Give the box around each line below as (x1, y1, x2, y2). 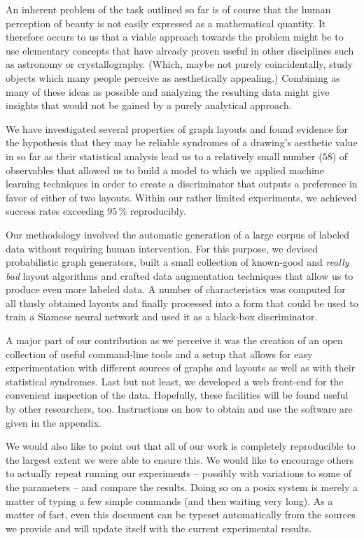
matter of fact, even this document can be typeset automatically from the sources (6, 507, 356, 522)
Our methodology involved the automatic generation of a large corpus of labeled (6, 227, 350, 241)
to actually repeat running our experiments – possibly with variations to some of (6, 466, 352, 481)
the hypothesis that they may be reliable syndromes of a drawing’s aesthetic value (6, 135, 358, 150)
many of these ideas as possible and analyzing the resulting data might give (6, 84, 330, 99)
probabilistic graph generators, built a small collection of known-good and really (6, 255, 349, 269)
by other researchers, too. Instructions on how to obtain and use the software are (6, 402, 353, 416)
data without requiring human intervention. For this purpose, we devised (6, 241, 318, 255)
